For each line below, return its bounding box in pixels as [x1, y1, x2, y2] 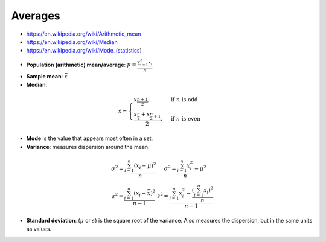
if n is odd [171, 97, 198, 103]
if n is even [171, 115, 201, 122]
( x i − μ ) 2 [133, 161, 156, 170]
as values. [26, 225, 52, 232]
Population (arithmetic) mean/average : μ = [26, 61, 137, 68]
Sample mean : [26, 72, 63, 80]
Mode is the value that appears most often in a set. [26, 135, 153, 142]
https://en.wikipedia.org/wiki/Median [26, 38, 118, 45]
